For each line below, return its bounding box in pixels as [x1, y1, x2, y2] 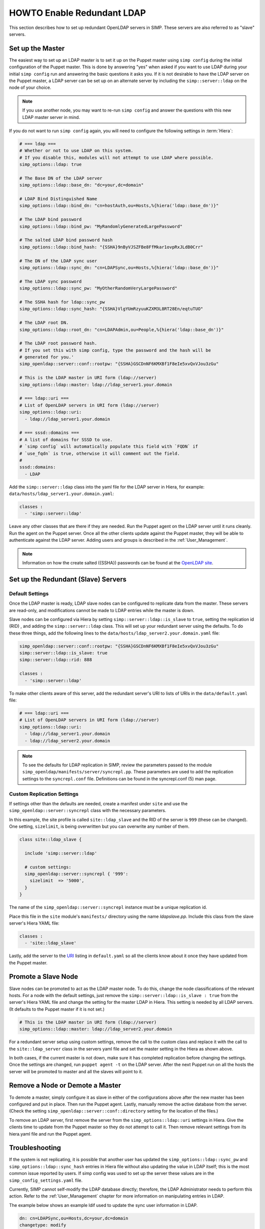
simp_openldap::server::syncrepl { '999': [25, 871, 129, 877]
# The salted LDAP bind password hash [19, 237, 113, 243]
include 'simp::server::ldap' [25, 850, 98, 856]
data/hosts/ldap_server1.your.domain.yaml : [9, 491, 114, 497]
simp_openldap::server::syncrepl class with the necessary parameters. [9, 808, 166, 814]
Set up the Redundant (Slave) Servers [9, 575, 127, 584]
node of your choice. [9, 85, 52, 90]
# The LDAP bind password [19, 217, 82, 222]
